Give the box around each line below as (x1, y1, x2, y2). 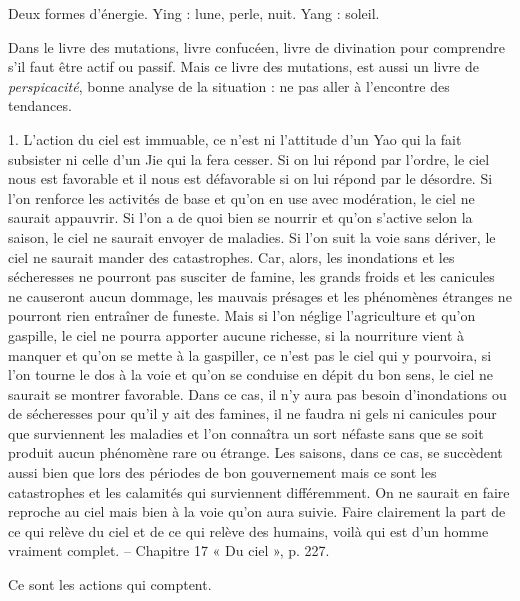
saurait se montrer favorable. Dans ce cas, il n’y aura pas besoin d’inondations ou (8, 383, 507, 404)
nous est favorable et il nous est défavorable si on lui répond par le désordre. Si (8, 168, 493, 189)
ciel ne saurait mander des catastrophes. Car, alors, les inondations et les (8, 246, 455, 267)
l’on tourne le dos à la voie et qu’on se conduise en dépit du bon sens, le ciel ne (8, 364, 493, 385)
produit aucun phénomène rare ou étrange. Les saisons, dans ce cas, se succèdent (8, 442, 503, 463)
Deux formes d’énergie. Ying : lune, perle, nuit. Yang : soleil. (8, 3, 380, 23)
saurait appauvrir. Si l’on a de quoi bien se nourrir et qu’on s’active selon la (8, 207, 473, 228)
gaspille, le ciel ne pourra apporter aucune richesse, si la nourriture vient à (8, 324, 465, 345)
